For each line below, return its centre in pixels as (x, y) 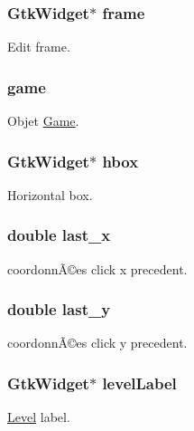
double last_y (59, 309)
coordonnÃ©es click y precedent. (97, 343)
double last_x (59, 235)
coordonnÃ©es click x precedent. (97, 268)
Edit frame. (39, 47)
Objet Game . (43, 121)
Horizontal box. (50, 194)
